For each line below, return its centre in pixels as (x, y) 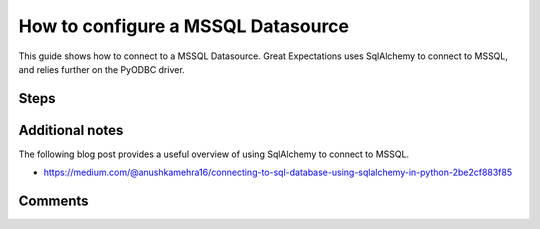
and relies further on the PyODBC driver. (101, 69)
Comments (53, 201)
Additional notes (71, 130)
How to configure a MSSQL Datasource (184, 26)
